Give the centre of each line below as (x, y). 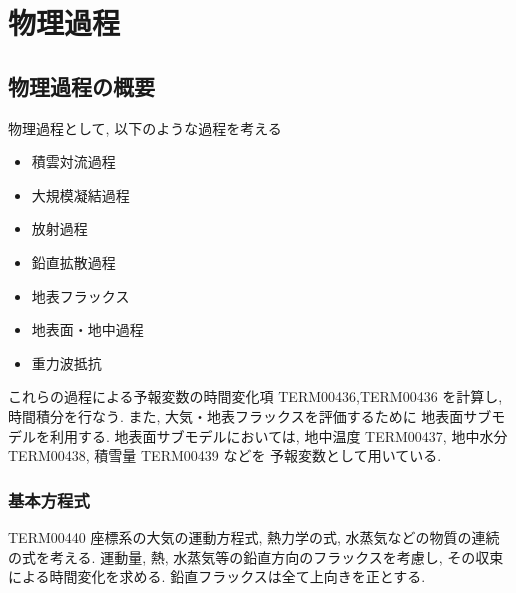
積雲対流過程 (73, 161)
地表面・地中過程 (87, 329)
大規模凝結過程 (80, 194)
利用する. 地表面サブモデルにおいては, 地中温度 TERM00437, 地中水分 (278, 435)
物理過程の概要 (81, 85)
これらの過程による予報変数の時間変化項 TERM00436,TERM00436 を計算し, (255, 396)
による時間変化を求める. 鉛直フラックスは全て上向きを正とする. (217, 576)
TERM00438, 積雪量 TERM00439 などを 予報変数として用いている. (225, 455)
